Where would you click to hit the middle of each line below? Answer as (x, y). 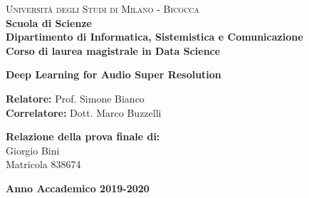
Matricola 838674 (43, 164)
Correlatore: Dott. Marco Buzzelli (84, 112)
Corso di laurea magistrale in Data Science (113, 50)
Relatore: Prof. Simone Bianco (75, 98)
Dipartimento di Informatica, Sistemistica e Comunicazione (154, 37)
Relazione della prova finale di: (83, 136)
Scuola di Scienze (49, 22)
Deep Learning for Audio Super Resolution (114, 74)
